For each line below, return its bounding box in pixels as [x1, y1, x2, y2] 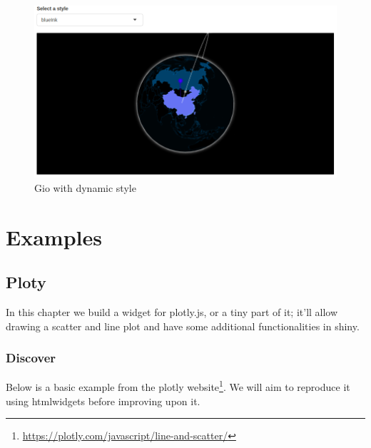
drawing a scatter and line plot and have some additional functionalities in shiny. [6, 318, 360, 333]
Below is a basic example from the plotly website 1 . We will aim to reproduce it [6, 377, 350, 394]
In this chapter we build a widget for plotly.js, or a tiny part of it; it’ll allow [6, 305, 338, 320]
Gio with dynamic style [34, 180, 136, 195]
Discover [6, 349, 56, 367]
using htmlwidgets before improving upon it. [6, 393, 200, 408]
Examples [6, 222, 102, 251]
